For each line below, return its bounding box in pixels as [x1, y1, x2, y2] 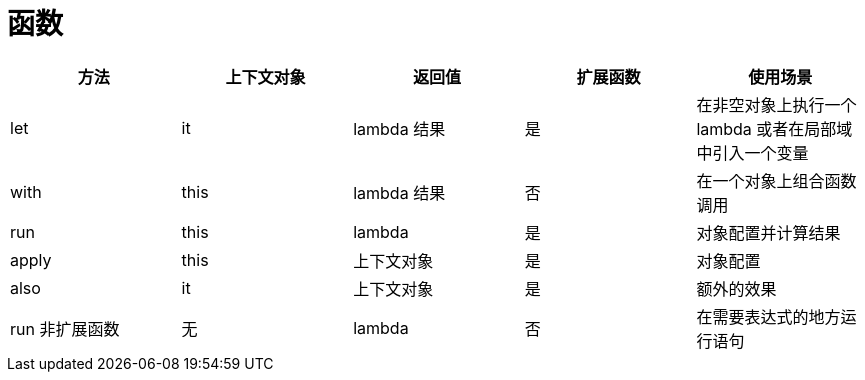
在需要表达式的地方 [696, 306, 841, 327]
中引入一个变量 [696, 142, 809, 163]
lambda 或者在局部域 [696, 118, 853, 139]
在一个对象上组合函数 [696, 170, 857, 191]
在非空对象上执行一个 [696, 94, 857, 115]
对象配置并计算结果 [696, 222, 841, 243]
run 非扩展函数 [10, 318, 120, 339]
